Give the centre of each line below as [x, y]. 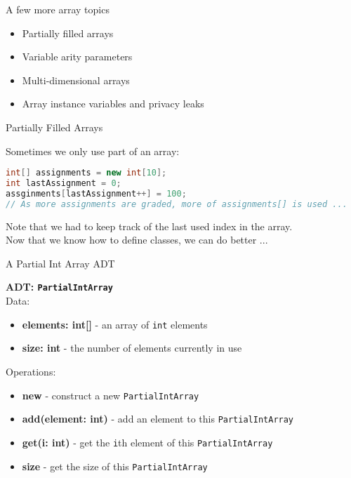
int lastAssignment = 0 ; [64, 184]
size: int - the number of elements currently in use [132, 348]
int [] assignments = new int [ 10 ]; [86, 173]
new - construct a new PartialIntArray [111, 395]
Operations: [31, 371]
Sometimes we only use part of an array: [93, 151]
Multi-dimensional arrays [76, 80]
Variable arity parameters [77, 57]
